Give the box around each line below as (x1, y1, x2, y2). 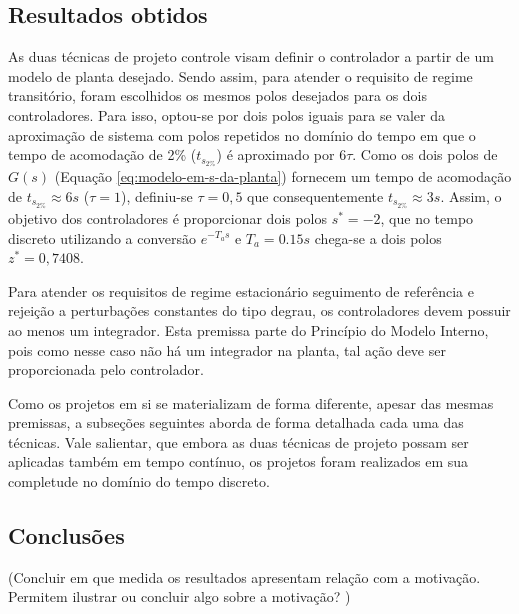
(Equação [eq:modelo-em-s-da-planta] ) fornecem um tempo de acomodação (54, 166, 512, 187)
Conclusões (8, 520, 125, 551)
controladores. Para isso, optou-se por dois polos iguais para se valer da (8, 104, 445, 125)
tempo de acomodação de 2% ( (8, 144, 197, 165)
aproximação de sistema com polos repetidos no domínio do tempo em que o (8, 124, 476, 145)
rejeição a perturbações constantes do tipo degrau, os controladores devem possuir (8, 300, 511, 321)
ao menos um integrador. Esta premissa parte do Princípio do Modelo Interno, (8, 319, 489, 340)
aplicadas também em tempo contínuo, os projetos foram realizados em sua (8, 451, 469, 472)
